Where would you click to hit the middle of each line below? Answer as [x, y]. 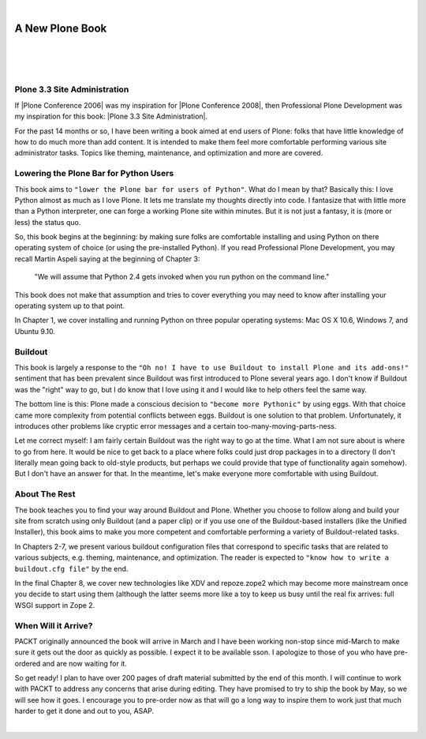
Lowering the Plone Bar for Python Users [94, 174]
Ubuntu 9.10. [35, 331]
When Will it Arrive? [54, 625]
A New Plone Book [61, 28]
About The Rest [45, 494]
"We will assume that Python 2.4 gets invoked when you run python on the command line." [182, 277]
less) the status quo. [48, 222]
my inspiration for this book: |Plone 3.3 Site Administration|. [111, 116]
